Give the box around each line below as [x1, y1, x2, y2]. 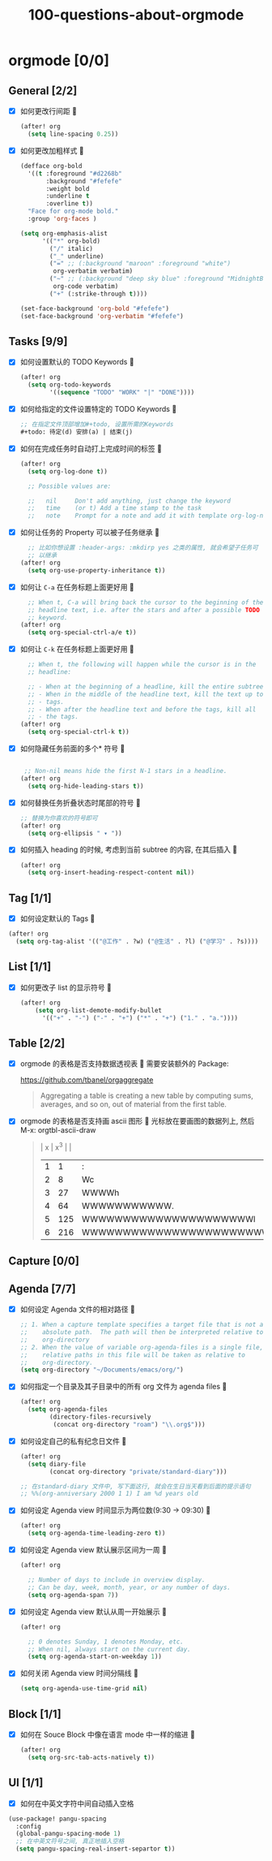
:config [15, 1822, 42, 1830]
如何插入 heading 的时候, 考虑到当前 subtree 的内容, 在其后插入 [19, 844, 231, 854]
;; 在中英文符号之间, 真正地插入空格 [15, 1837, 125, 1846]
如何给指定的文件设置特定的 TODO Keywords [19, 404, 170, 413]
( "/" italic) [49, 244, 93, 253]
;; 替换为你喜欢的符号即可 [19, 814, 99, 822]
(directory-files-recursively [49, 1413, 151, 1422]
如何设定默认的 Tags [19, 913, 89, 923]
